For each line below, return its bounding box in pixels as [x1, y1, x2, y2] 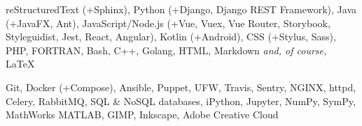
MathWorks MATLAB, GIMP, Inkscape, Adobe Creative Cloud [6, 107, 279, 122]
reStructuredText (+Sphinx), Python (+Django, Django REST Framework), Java [6, 2, 356, 16]
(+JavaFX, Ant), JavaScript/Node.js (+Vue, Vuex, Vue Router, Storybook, [6, 15, 330, 30]
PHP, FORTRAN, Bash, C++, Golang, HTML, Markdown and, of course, [6, 42, 327, 57]
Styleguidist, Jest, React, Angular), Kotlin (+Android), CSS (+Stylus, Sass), [6, 29, 336, 44]
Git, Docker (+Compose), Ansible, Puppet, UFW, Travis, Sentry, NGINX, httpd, [6, 79, 356, 94]
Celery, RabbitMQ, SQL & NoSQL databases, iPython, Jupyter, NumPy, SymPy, [6, 93, 356, 108]
